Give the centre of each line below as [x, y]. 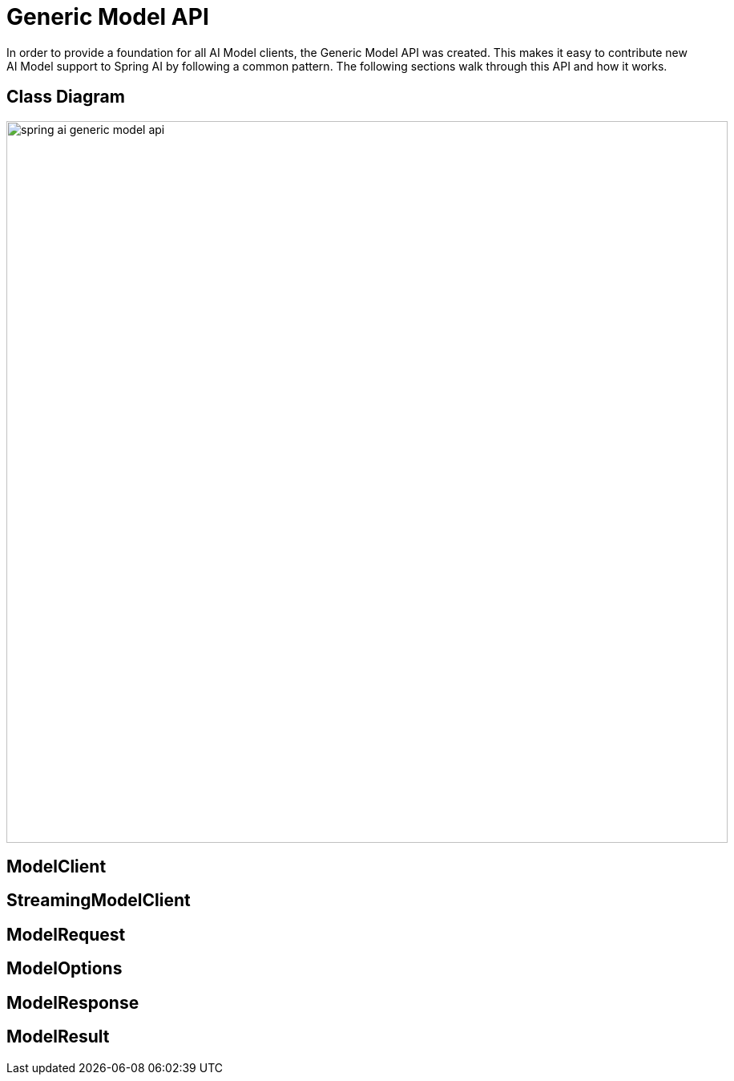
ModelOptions [65, 969]
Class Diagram [66, 97]
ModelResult [58, 1037]
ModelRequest [66, 934]
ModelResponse [73, 1002]
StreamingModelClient [99, 901]
